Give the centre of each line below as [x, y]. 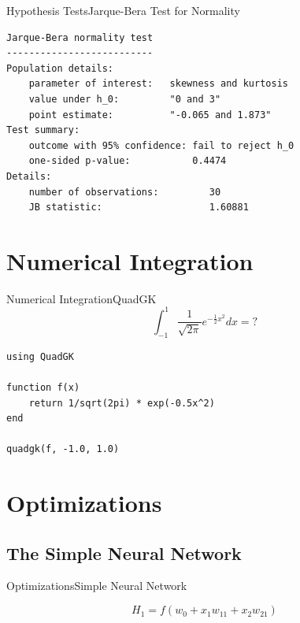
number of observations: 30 [125, 192]
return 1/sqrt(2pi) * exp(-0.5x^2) [122, 403]
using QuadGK [40, 356]
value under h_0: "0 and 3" [125, 99]
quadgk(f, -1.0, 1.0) [63, 449]
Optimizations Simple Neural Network [97, 586]
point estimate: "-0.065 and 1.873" [150, 115]
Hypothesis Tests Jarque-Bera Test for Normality [123, 10]
